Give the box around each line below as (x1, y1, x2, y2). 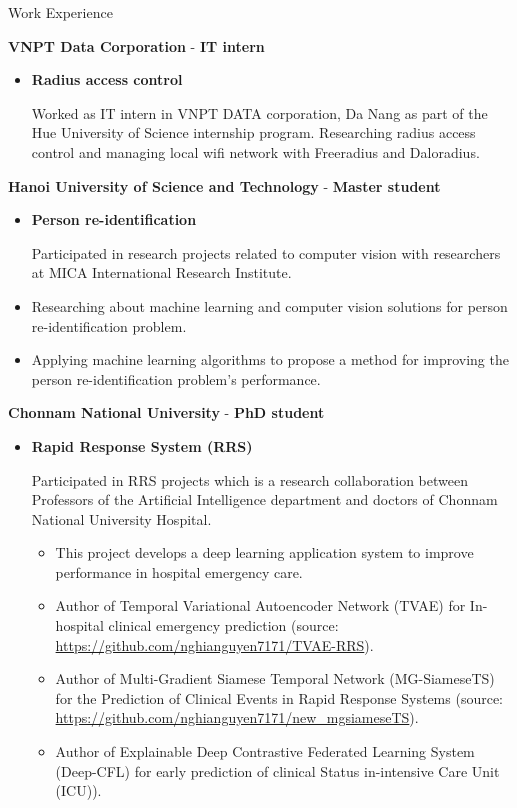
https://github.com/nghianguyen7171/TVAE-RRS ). (55, 634, 374, 655)
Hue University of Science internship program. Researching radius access (31, 122, 476, 143)
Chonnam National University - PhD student (8, 402, 325, 423)
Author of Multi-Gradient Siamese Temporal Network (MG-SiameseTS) (55, 668, 495, 689)
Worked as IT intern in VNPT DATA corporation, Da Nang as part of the (31, 102, 488, 123)
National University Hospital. (31, 508, 212, 529)
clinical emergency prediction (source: (108, 615, 339, 636)
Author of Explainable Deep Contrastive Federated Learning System (55, 741, 475, 762)
